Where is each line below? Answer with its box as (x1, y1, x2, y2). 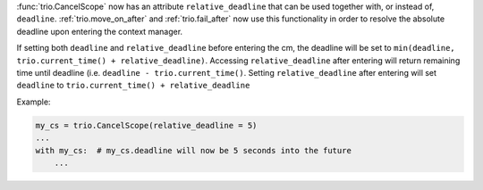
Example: (16, 96, 51, 107)
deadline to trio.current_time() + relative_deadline (16, 80, 250, 91)
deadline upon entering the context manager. (16, 26, 183, 37)
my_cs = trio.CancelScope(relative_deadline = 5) (35, 120, 258, 130)
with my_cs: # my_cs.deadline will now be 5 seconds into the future (35, 145, 352, 155)
